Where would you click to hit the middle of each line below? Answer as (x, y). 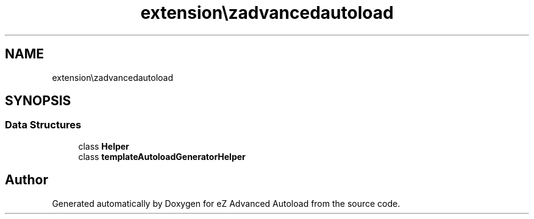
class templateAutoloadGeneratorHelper (162, 156)
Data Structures (43, 125)
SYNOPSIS (38, 101)
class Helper (104, 146)
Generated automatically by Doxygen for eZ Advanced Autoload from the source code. (226, 203)
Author (27, 180)
